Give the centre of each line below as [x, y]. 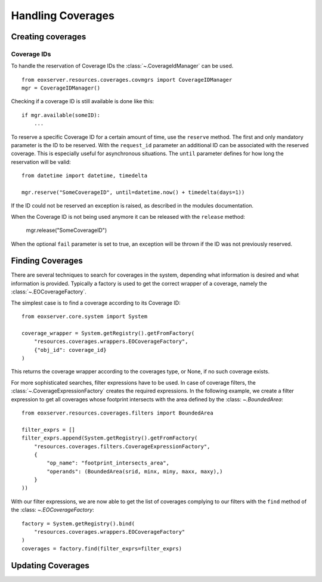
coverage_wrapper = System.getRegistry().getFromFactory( [108, 333]
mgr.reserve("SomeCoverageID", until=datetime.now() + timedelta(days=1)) [133, 192]
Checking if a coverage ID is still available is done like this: [83, 101]
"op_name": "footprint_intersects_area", [108, 463]
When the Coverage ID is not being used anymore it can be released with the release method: [128, 216]
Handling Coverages [63, 16]
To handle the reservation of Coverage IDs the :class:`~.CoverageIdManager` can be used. [122, 66]
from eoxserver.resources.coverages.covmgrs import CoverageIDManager [127, 80]
